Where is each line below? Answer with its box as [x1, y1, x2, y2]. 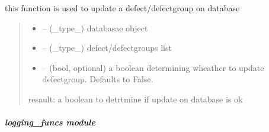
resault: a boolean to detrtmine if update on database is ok [28, 92, 243, 105]
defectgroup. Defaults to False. [42, 73, 153, 85]
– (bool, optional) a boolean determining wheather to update [42, 61, 264, 73]
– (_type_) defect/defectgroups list [42, 41, 172, 54]
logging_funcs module [5, 116, 95, 128]
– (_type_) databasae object [42, 21, 148, 34]
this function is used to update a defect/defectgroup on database [5, 2, 240, 14]
